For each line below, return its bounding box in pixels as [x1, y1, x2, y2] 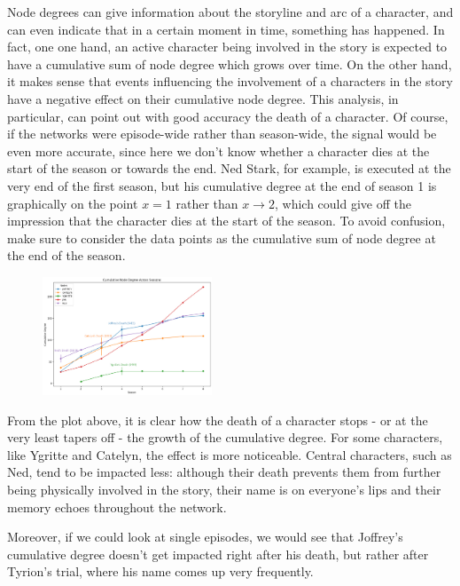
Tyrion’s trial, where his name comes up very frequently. [7, 562, 314, 581]
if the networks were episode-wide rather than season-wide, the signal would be [7, 124, 437, 143]
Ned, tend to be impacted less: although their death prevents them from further [7, 463, 441, 481]
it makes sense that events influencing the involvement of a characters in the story [7, 72, 453, 91]
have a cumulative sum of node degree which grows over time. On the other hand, [7, 54, 452, 73]
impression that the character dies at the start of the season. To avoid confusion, [7, 211, 446, 230]
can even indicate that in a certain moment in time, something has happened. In [7, 20, 445, 38]
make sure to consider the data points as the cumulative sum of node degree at [7, 228, 436, 247]
